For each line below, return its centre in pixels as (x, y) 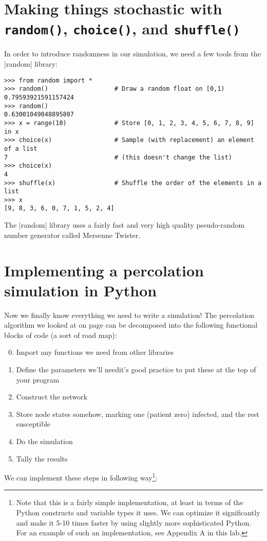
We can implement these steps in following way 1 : (81, 477)
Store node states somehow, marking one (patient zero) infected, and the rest (138, 414)
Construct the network (52, 397)
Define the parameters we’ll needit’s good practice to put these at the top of (136, 369)
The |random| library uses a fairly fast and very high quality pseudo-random (125, 225)
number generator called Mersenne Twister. (72, 235)
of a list (21, 148)
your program (38, 379)
